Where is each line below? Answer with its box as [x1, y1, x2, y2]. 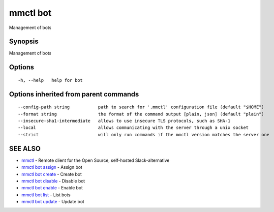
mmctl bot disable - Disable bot [21, 178, 85, 184]
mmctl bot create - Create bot [21, 171, 82, 177]
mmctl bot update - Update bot [21, 199, 85, 205]
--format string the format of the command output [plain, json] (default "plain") [18, 111, 264, 117]
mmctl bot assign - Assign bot [21, 164, 83, 170]
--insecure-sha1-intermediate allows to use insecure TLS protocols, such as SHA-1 [18, 118, 231, 124]
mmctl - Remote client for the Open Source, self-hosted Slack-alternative [21, 157, 170, 163]
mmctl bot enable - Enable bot [21, 185, 83, 191]
